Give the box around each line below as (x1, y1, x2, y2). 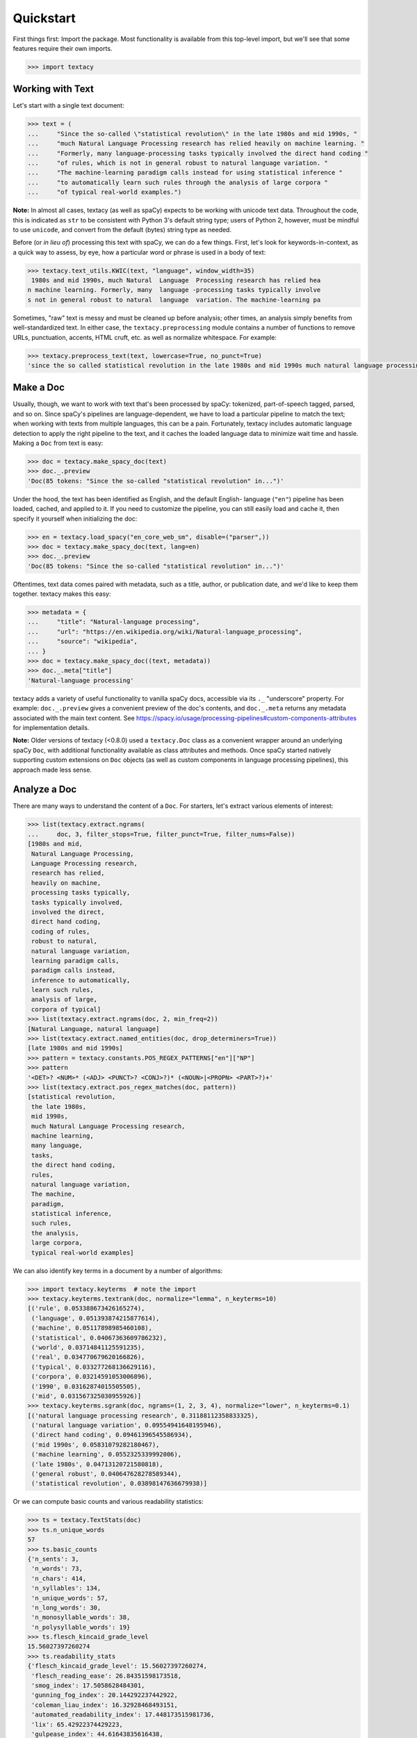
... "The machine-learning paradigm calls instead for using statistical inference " (27, 169, 343, 177)
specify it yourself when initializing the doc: (13, 514, 138, 523)
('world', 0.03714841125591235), (31, 1343, 145, 1351)
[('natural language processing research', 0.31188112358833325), (27, 1411, 259, 1420)
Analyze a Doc (13, 783, 77, 795)
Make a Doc (13, 382, 65, 393)
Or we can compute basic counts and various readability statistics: (13, 1497, 204, 1506)
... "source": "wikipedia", (27, 637, 138, 646)
